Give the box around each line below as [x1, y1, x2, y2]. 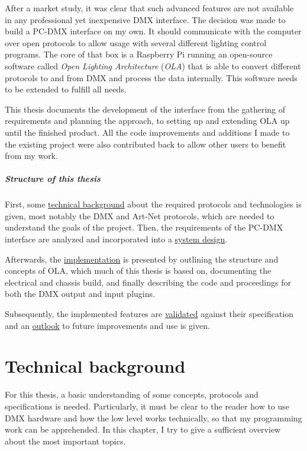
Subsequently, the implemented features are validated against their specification [5, 308, 294, 320]
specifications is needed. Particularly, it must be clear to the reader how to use [5, 399, 290, 412]
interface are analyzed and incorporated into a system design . [5, 233, 228, 245]
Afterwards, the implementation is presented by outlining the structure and [5, 252, 279, 265]
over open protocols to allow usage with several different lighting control [5, 36, 267, 49]
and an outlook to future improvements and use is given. [5, 319, 210, 331]
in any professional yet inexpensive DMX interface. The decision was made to [5, 13, 286, 25]
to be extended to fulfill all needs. [5, 83, 127, 95]
